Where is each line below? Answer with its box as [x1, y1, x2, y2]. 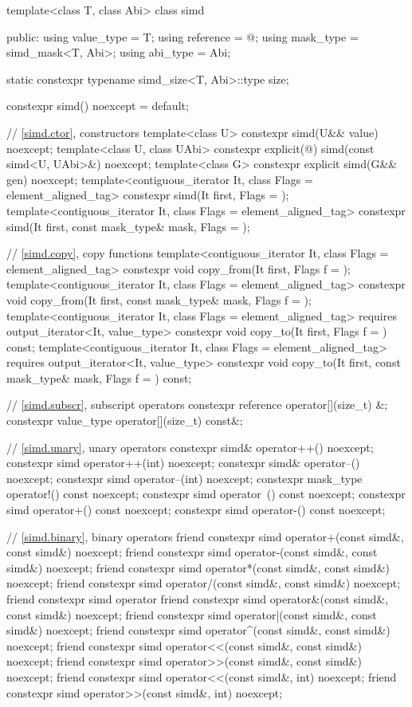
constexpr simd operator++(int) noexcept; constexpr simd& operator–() [6, 454, 360, 471]
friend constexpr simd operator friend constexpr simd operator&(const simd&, [6, 591, 389, 607]
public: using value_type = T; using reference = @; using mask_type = [6, 28, 359, 45]
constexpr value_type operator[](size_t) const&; [6, 412, 243, 429]
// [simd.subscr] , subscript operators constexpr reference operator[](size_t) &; [6, 396, 388, 413]
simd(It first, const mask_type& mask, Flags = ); [6, 218, 250, 234]
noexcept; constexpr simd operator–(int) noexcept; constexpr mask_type [6, 469, 363, 486]
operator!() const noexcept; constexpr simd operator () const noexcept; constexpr [6, 485, 406, 502]
